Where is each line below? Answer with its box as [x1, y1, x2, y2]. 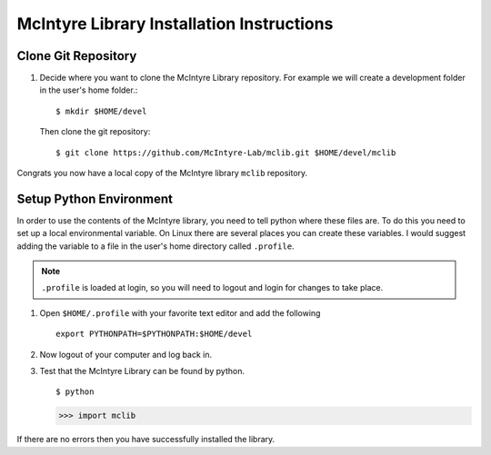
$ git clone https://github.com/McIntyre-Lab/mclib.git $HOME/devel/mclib [55, 147, 396, 158]
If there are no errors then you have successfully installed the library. [16, 434, 276, 445]
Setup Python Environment [16, 191, 173, 206]
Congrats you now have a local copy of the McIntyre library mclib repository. [16, 168, 308, 179]
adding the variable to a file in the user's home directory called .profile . [16, 241, 295, 252]
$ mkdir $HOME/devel [55, 105, 147, 116]
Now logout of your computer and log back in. [39, 349, 213, 360]
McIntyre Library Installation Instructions [16, 14, 334, 34]
